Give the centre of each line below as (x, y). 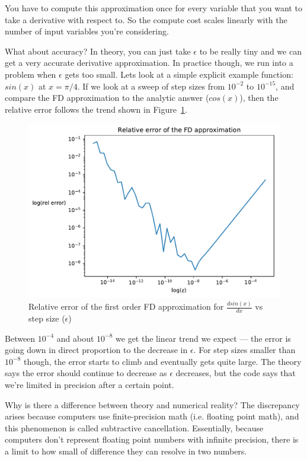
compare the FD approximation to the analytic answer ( (107, 98)
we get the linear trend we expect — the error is (203, 338)
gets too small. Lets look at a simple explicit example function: (179, 74)
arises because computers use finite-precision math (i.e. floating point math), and (152, 416)
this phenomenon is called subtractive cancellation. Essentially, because (134, 427)
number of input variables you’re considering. (87, 31)
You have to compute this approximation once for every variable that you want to (153, 8)
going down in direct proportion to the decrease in (96, 350)
